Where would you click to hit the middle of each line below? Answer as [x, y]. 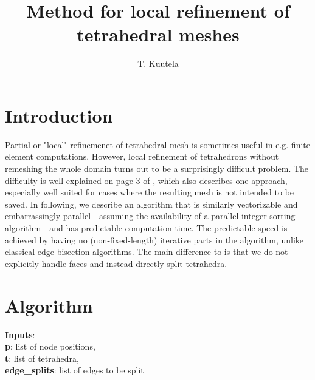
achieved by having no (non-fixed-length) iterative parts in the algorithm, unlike [154, 239]
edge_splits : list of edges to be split [74, 370]
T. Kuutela [158, 63]
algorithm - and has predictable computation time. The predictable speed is [146, 228]
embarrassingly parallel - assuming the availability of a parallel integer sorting [150, 216]
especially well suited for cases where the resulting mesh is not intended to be [150, 192]
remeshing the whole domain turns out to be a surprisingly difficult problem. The [157, 168]
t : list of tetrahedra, [42, 358]
